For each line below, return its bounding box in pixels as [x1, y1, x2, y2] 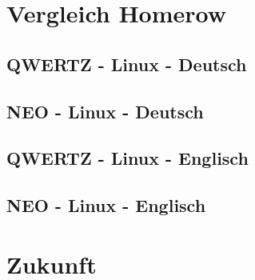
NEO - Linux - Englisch [6, 193, 206, 218]
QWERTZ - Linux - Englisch [6, 146, 249, 170]
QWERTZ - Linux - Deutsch [6, 51, 247, 76]
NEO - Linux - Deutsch [6, 98, 204, 123]
